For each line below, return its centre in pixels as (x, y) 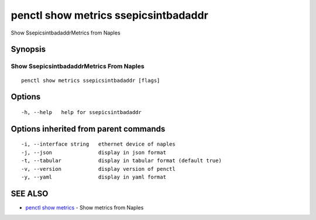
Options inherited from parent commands (88, 129)
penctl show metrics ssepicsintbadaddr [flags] (91, 80)
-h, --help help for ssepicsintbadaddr (81, 112)
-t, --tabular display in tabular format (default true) (121, 161)
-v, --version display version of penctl (98, 169)
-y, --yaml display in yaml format (94, 177)
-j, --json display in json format (94, 152)
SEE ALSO (30, 193)
